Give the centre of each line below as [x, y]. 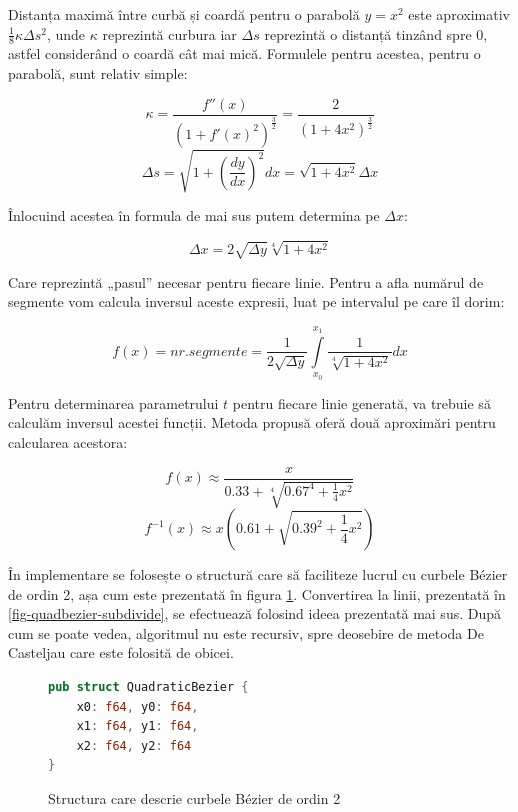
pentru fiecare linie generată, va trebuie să [361, 402]
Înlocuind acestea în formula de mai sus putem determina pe [194, 215]
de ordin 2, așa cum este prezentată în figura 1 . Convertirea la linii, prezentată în [257, 593]
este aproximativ [459, 14]
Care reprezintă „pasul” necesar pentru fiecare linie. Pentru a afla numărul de [246, 281]
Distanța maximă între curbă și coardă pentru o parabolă [184, 14]
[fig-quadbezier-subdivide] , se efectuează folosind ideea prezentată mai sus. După [255, 613]
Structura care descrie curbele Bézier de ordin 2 [194, 797]
